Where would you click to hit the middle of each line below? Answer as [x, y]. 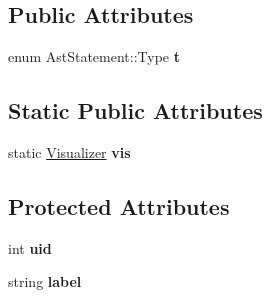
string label [45, 281]
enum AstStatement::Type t [94, 56]
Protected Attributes [119, 205]
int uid [30, 247]
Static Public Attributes [135, 110]
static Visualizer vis [69, 152]
